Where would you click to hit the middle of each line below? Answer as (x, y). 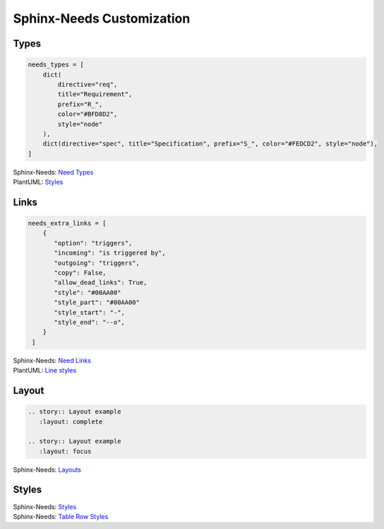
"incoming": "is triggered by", (110, 253)
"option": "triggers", (93, 243)
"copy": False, (80, 273)
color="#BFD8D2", (88, 114)
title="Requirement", (95, 94)
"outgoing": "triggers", (97, 263)
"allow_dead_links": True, (101, 283)
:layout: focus (65, 451)
